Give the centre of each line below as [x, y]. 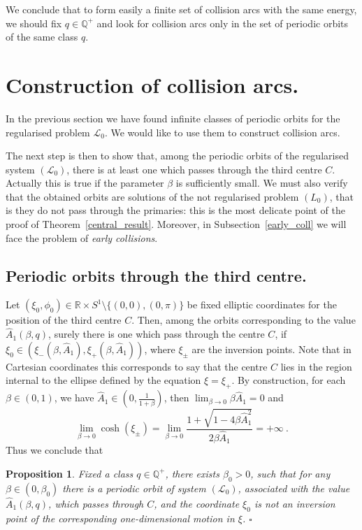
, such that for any [290, 473]
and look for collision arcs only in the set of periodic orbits [223, 23]
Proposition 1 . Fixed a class [70, 473]
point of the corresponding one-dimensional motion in [120, 518]
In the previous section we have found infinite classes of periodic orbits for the [173, 118]
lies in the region [316, 366]
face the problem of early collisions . [82, 237]
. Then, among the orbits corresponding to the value [244, 320]
